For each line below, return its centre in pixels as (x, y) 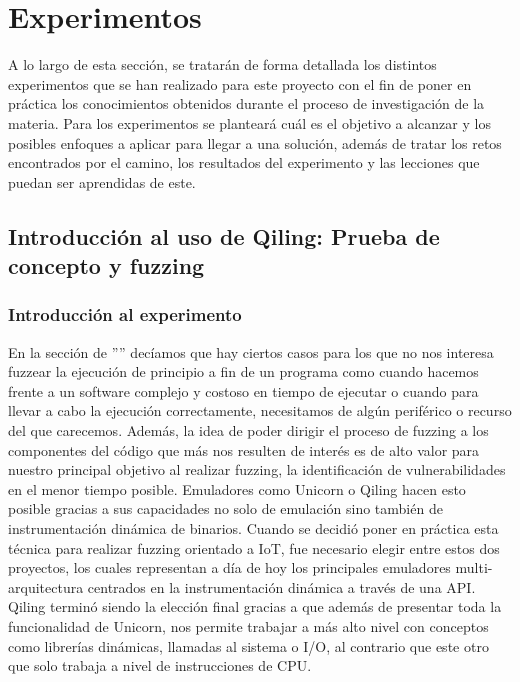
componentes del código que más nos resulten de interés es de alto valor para (244, 449)
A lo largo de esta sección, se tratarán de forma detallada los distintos (222, 64)
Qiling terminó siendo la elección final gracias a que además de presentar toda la (255, 606)
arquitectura (46, 586)
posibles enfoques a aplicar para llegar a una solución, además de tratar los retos (255, 142)
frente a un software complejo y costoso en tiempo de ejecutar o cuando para (243, 390)
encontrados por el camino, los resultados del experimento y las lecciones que (244, 162)
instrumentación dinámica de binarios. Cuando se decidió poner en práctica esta (253, 528)
